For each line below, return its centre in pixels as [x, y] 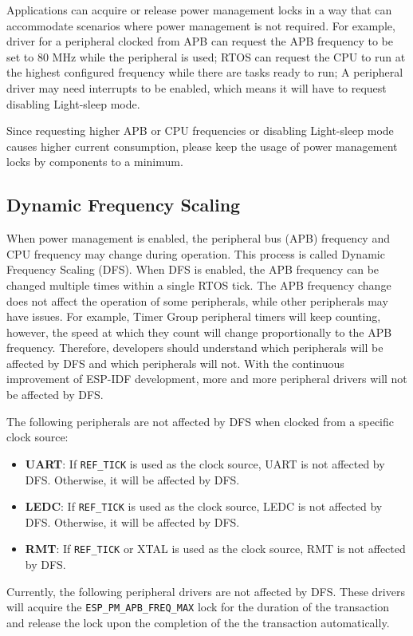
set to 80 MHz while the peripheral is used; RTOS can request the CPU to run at [206, 56]
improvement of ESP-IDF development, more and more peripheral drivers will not [207, 379]
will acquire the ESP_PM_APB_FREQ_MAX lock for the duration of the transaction [198, 607]
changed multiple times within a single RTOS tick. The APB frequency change [199, 284]
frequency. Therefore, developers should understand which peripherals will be [195, 348]
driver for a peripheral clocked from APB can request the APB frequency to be [200, 41]
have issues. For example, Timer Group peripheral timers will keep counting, [194, 316]
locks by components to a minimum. [95, 162]
